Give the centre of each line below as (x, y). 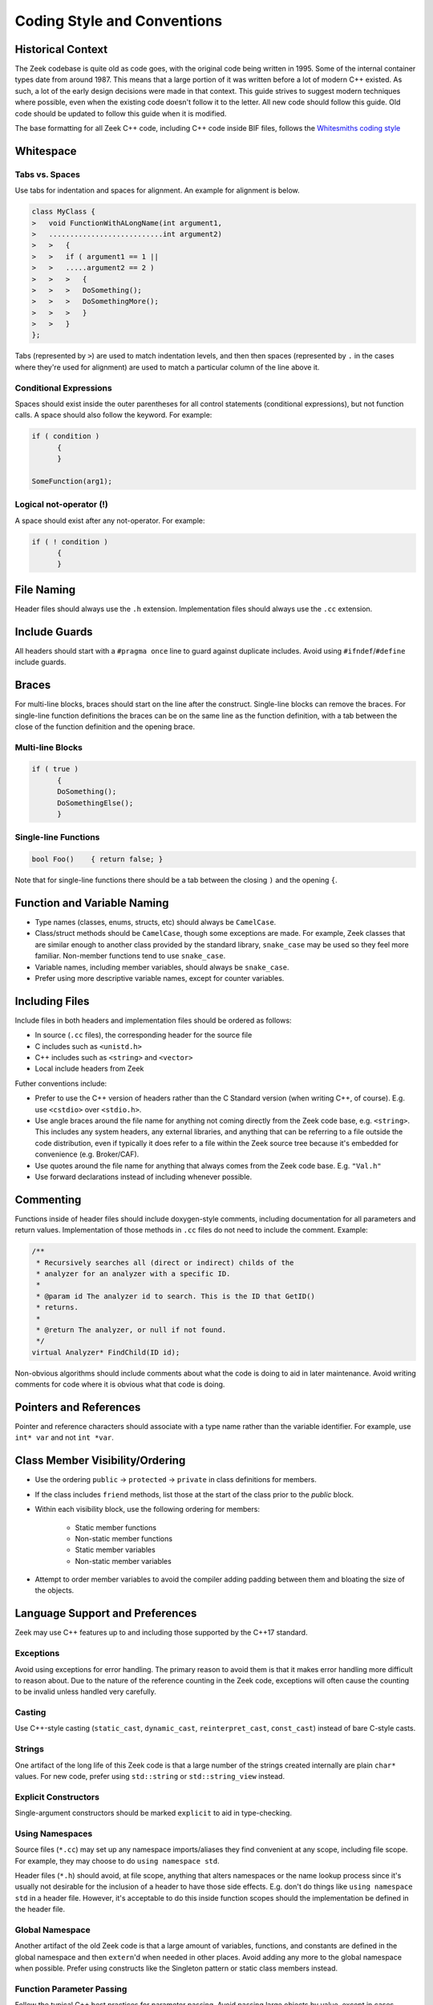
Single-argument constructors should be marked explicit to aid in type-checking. (154, 1813)
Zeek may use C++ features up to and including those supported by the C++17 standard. (161, 1633)
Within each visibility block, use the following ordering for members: (148, 1509)
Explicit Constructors (57, 1796)
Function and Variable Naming (92, 903)
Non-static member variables (123, 1561)
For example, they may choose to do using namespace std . (117, 1861)
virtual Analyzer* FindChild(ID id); (106, 1352)
